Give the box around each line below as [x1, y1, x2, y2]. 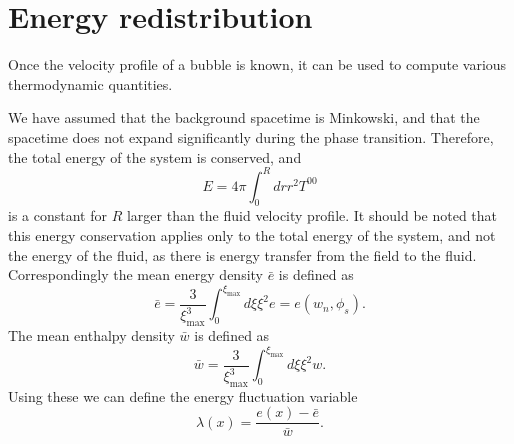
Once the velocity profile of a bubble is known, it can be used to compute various [8, 54, 507, 75]
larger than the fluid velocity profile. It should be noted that [126, 205, 498, 226]
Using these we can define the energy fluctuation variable [8, 385, 358, 406]
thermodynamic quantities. [8, 73, 173, 94]
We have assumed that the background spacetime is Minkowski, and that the [8, 107, 480, 128]
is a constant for [8, 205, 107, 226]
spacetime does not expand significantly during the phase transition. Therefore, [8, 126, 494, 147]
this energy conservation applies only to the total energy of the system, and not [8, 224, 496, 245]
